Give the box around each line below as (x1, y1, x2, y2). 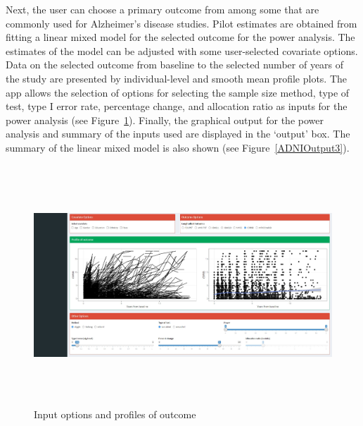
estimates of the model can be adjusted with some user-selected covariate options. (6, 43, 358, 58)
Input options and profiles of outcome (34, 407, 196, 422)
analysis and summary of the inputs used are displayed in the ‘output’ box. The (6, 126, 350, 141)
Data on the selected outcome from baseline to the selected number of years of (6, 57, 344, 72)
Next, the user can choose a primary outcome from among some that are (6, 2, 319, 16)
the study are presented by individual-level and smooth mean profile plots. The (6, 71, 348, 85)
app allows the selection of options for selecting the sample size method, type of (6, 85, 350, 99)
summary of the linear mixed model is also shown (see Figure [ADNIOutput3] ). (6, 140, 350, 154)
